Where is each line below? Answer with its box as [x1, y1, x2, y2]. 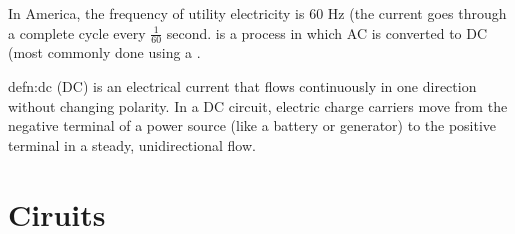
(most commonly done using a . [8, 42, 201, 63]
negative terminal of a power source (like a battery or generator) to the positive [8, 115, 497, 136]
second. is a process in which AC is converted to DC [166, 22, 488, 43]
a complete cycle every [8, 22, 146, 43]
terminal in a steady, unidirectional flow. [8, 134, 256, 155]
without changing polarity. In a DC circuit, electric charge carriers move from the [8, 95, 508, 116]
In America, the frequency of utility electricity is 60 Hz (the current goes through [8, 3, 507, 23]
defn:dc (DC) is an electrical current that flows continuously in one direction [8, 76, 477, 97]
